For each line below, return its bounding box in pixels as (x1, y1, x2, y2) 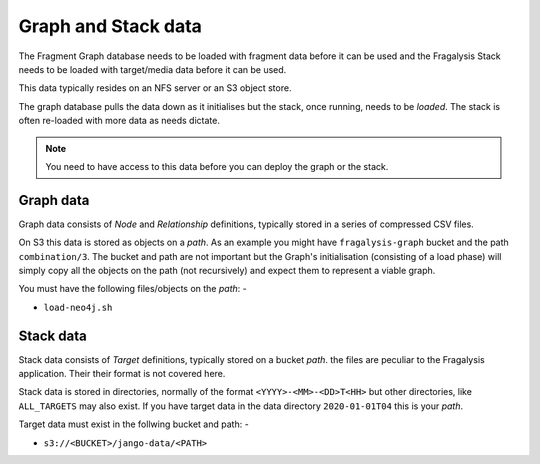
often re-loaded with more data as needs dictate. (18, 115, 220, 127)
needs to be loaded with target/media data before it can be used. (18, 63, 287, 75)
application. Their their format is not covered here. (18, 368, 226, 380)
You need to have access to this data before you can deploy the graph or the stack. (45, 160, 389, 172)
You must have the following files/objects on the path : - (18, 283, 247, 295)
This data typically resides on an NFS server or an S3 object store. (18, 82, 292, 94)
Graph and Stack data (18, 15, 202, 37)
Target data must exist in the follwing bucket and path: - (18, 418, 249, 430)
